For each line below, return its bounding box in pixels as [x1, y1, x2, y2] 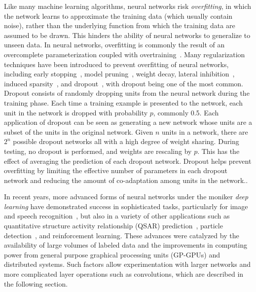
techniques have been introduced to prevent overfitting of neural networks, [4, 59, 229, 69]
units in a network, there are [161, 126, 248, 137]
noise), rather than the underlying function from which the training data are [4, 20, 235, 31]
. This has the [197, 146, 240, 156]
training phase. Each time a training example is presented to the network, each [4, 97, 243, 108]
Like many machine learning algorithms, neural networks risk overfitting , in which [4, 1, 252, 11]
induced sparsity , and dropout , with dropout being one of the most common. [4, 78, 243, 88]
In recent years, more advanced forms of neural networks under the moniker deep [4, 191, 249, 202]
